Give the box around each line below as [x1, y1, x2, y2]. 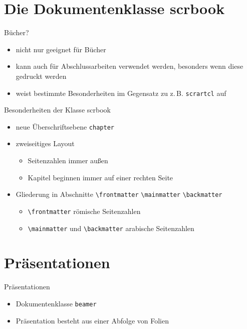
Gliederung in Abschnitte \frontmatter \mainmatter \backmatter [16, 189, 222, 199]
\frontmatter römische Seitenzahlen [28, 205, 141, 216]
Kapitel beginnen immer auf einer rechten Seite [28, 172, 173, 182]
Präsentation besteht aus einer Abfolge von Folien [16, 315, 169, 325]
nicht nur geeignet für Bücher [16, 44, 106, 54]
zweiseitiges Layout [16, 138, 75, 149]
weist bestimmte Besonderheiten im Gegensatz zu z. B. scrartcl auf [16, 87, 226, 98]
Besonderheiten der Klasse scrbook [4, 104, 111, 115]
